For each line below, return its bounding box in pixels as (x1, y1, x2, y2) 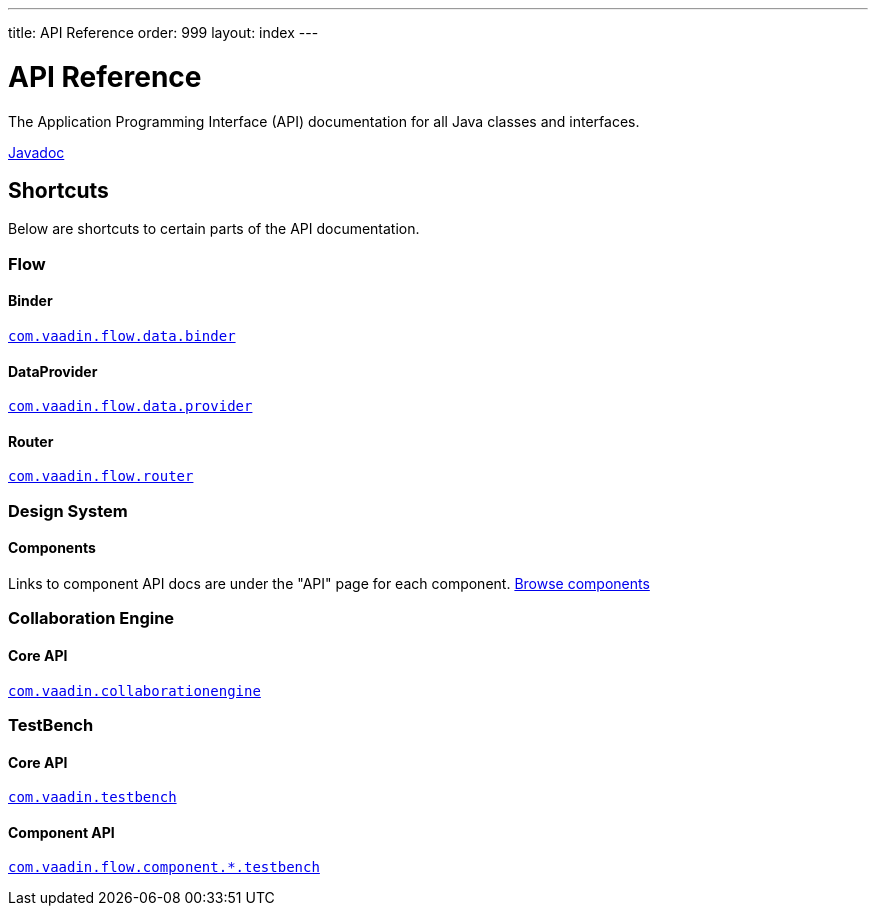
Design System (8, 500, 128, 521)
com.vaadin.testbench (8, 789, 177, 806)
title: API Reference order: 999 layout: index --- (8, 24, 319, 41)
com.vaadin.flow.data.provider (8, 398, 253, 415)
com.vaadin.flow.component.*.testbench (8, 859, 320, 876)
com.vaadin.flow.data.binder (8, 327, 236, 344)
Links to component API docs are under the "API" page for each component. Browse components (8, 574, 650, 592)
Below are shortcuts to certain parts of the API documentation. (8, 220, 420, 238)
